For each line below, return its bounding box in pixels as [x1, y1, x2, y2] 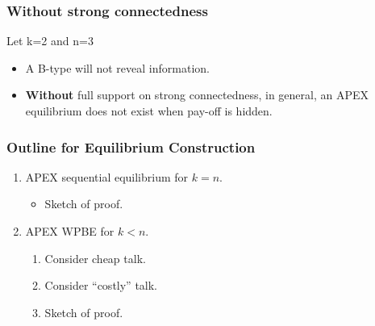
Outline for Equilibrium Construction [6, 136, 256, 157]
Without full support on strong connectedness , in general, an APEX [25, 86, 369, 103]
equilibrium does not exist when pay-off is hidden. [25, 102, 273, 119]
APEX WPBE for [25, 223, 115, 239]
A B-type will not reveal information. [25, 59, 210, 76]
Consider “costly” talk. [44, 277, 158, 294]
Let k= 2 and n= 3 [6, 32, 94, 49]
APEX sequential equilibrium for [25, 168, 189, 185]
